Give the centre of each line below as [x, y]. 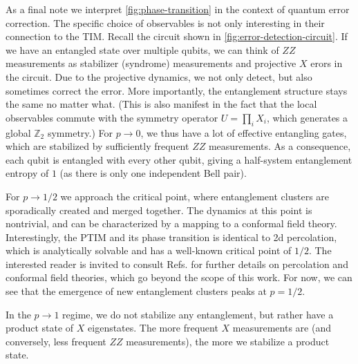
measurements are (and [282, 328]
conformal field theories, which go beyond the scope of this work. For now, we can [179, 277]
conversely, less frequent [56, 341]
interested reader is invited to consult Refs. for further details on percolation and [177, 264]
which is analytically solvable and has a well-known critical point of [149, 250]
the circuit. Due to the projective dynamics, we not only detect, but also [159, 76]
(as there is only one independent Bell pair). [153, 173]
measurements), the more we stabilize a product [228, 341]
